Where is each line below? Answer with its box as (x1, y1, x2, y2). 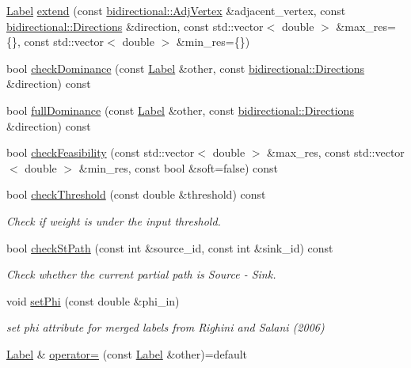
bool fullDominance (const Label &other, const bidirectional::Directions (6, 101, 354, 118)
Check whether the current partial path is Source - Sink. (6, 266, 276, 283)
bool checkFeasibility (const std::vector (6, 144, 195, 161)
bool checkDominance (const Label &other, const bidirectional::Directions (6, 59, 365, 76)
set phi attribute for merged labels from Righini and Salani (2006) (6, 319, 325, 336)
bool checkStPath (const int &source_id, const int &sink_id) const (6, 239, 333, 256)
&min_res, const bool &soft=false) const (78, 159, 279, 176)
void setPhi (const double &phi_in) (6, 292, 180, 309)
